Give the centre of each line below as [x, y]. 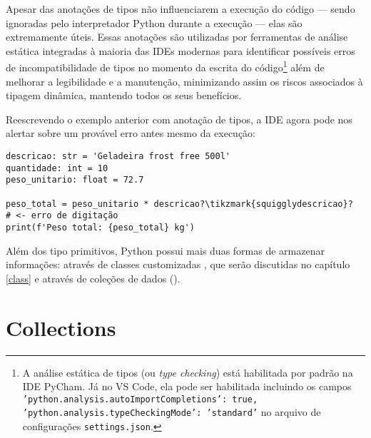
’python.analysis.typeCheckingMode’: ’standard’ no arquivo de [172, 412]
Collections [61, 327]
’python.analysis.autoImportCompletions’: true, [140, 399]
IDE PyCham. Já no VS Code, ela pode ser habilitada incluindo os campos [187, 386]
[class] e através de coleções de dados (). [93, 278]
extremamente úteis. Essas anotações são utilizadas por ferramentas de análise [177, 37]
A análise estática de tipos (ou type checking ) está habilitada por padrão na [188, 372]
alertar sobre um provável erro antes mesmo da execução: [131, 133]
